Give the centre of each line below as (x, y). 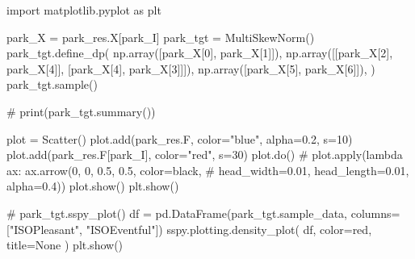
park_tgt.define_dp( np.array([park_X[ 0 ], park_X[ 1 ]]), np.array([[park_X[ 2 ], (200, 53)
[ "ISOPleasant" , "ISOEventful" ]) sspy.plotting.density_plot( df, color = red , (189, 229)
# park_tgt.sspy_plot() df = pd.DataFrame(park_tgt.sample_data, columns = (203, 213)
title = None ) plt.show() (65, 245)
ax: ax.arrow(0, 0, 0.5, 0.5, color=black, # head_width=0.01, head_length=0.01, (208, 170)
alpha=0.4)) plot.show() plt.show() (93, 186)
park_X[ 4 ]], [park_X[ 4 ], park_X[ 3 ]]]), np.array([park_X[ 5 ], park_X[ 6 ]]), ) (191, 68)
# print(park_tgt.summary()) (81, 111)
